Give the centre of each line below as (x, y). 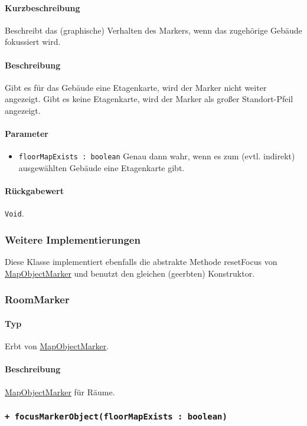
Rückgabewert (34, 191)
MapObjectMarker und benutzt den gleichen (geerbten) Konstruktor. (130, 273)
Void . (14, 213)
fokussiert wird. (33, 42)
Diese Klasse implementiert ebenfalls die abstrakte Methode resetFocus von (141, 262)
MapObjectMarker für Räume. (60, 391)
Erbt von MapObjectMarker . (57, 346)
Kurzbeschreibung (43, 7)
